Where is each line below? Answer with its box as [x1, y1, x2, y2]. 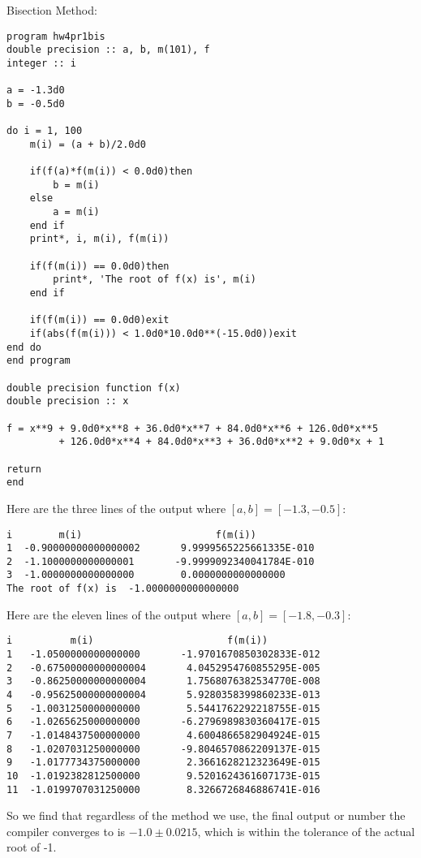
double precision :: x [6, 395, 129, 407]
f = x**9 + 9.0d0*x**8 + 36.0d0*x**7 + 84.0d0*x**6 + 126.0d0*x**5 [6, 422, 379, 434]
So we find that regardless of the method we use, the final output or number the [6, 807, 406, 824]
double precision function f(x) [6, 382, 181, 394]
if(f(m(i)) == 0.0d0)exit [29, 314, 170, 326]
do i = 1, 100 [6, 125, 83, 137]
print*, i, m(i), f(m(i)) [29, 233, 170, 245]
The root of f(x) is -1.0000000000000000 [6, 583, 239, 595]
